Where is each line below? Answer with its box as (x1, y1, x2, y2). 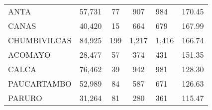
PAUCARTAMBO (8, 78, 72, 89)
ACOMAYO (8, 49, 51, 60)
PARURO (8, 92, 42, 104)
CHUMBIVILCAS (8, 34, 72, 46)
